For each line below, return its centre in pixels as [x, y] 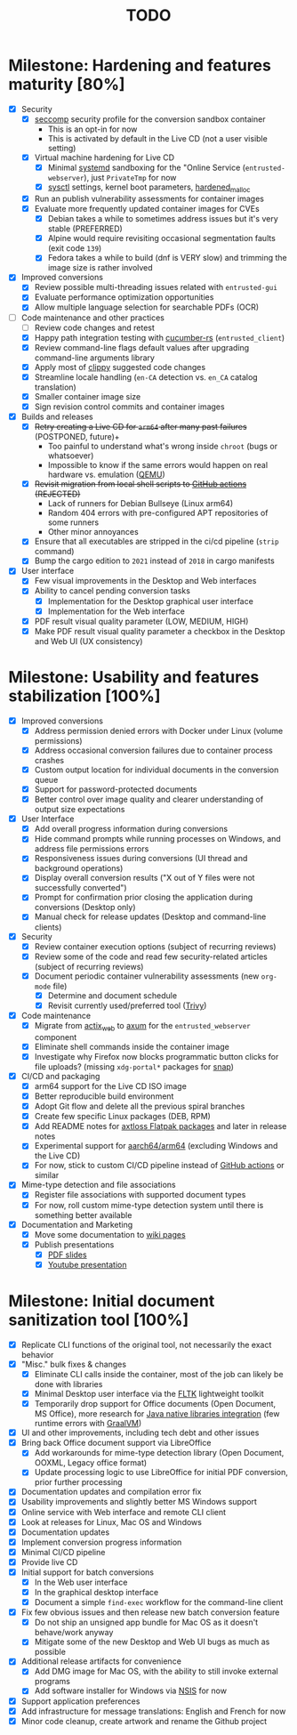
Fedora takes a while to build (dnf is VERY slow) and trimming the [167, 258]
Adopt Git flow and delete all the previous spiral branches [140, 1106]
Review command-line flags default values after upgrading [142, 347]
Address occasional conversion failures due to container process [153, 750]
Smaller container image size [88, 396]
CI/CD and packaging [60, 1076]
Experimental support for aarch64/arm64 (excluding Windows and [156, 1146]
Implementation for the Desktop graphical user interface [151, 601]
